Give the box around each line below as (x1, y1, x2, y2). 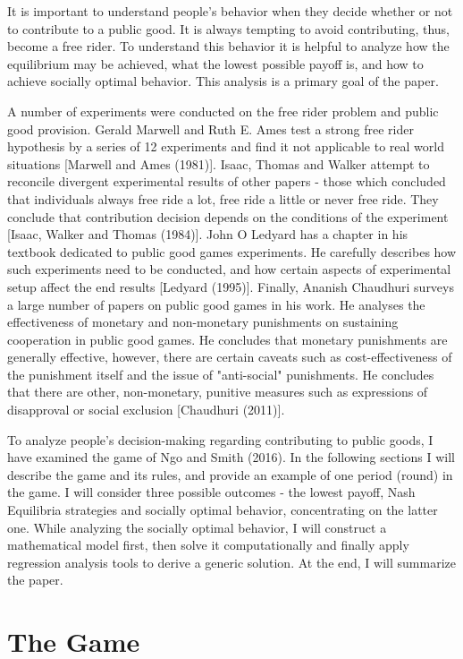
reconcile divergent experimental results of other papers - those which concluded (7, 172, 446, 191)
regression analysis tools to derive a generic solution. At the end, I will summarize (7, 552, 456, 571)
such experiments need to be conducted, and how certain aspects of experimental (7, 260, 451, 278)
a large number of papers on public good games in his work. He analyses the (7, 295, 425, 313)
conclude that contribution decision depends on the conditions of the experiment (7, 207, 449, 226)
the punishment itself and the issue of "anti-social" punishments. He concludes (7, 364, 434, 383)
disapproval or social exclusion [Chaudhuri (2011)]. (7, 400, 285, 419)
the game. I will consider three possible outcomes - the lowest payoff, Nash (7, 483, 416, 501)
